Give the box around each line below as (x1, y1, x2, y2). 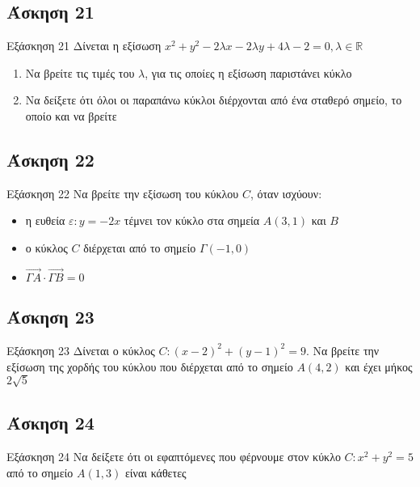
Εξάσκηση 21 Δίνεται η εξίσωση (6, 37, 162, 54)
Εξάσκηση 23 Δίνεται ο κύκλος (6, 341, 155, 358)
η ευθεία (25, 212, 65, 229)
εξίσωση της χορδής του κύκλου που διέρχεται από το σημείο (6, 358, 293, 375)
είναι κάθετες (124, 464, 187, 481)
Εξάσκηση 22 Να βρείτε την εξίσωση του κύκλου (6, 184, 239, 201)
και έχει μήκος (345, 358, 413, 375)
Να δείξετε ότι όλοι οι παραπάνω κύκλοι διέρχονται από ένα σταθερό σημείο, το (25, 91, 402, 108)
